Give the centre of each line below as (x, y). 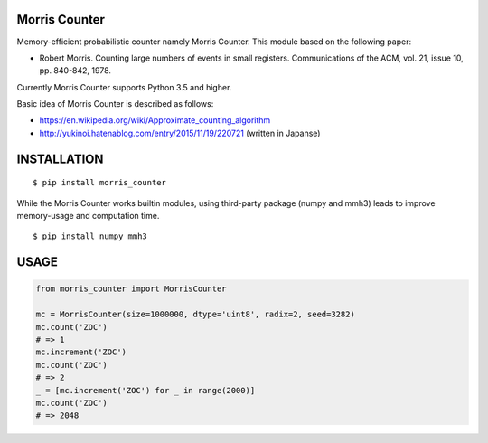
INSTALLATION (60, 159)
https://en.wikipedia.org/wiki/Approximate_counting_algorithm (155, 120)
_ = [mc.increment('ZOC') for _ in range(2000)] (145, 390)
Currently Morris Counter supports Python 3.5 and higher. (124, 87)
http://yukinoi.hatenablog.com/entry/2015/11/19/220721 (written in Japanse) (180, 133)
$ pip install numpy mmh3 (90, 236)
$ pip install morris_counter (100, 183)
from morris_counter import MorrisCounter (131, 289)
